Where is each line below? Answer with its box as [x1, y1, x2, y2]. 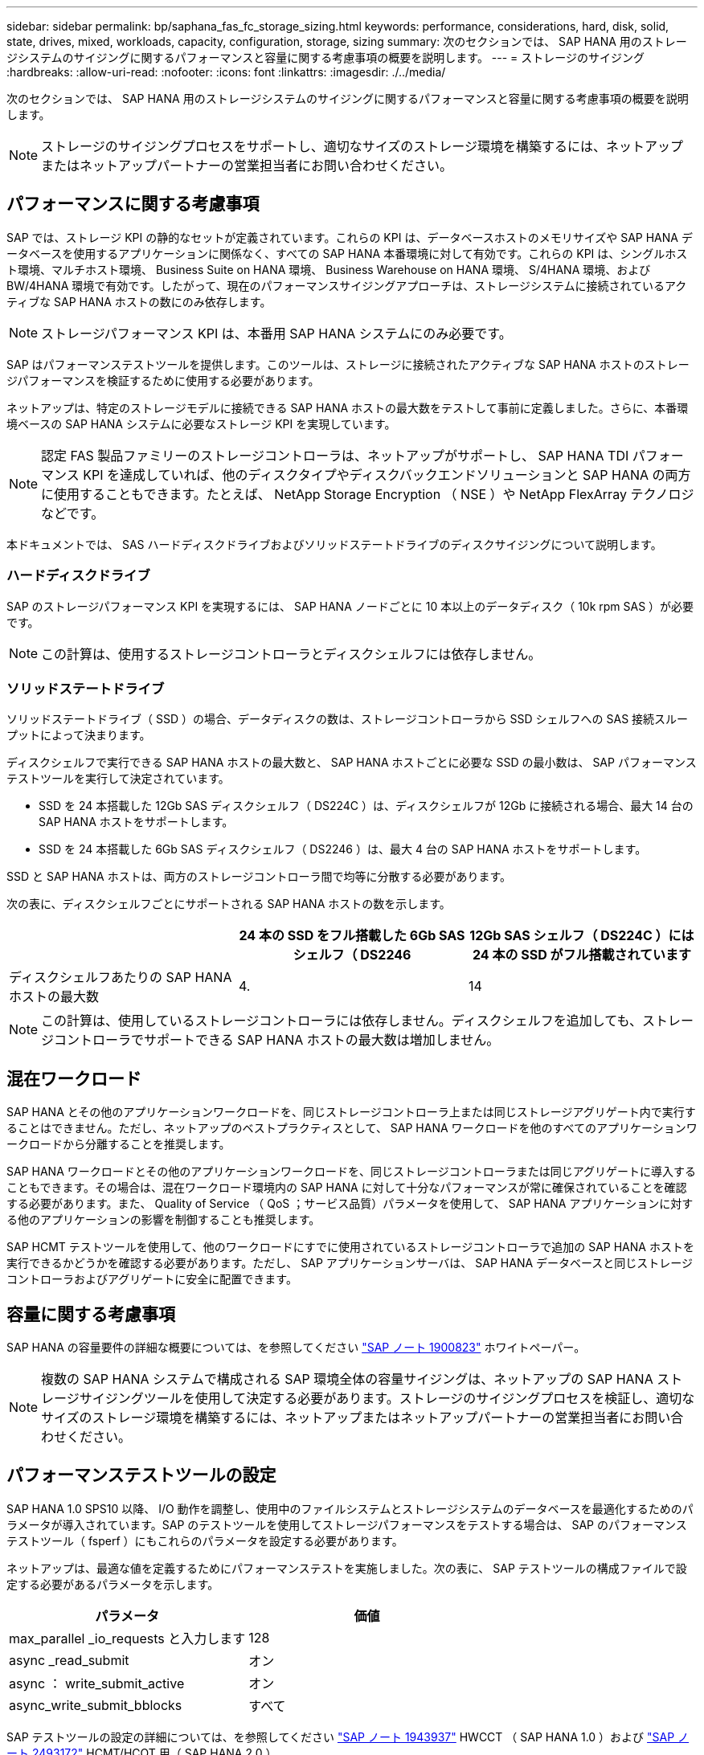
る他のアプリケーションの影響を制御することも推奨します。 [6, 1213, 321, 1227]
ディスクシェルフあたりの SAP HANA [9, 969, 232, 986]
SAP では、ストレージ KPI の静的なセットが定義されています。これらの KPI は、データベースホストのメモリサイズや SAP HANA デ [6, 230, 693, 244]
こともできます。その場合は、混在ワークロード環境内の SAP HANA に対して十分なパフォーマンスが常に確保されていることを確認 [6, 1180, 687, 1195]
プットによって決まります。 [6, 728, 151, 742]
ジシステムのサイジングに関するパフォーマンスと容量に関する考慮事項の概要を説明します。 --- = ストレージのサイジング [6, 51, 645, 64]
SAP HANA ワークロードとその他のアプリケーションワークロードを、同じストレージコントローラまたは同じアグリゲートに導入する [6, 1164, 697, 1179]
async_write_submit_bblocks [9, 1696, 182, 1713]
